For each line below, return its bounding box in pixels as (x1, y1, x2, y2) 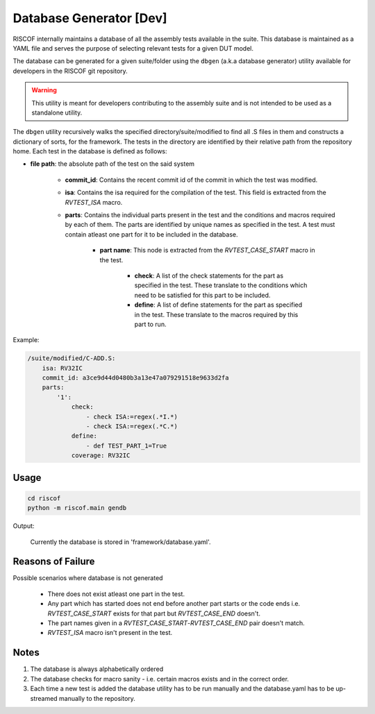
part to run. (134, 320, 167, 328)
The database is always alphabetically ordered (30, 665, 163, 673)
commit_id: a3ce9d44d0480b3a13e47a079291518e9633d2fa (42, 374, 229, 382)
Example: (12, 336, 40, 344)
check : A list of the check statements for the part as (134, 271, 284, 280)
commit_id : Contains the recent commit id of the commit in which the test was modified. (65, 176, 318, 184)
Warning (31, 86, 57, 94)
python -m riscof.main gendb (27, 504, 127, 512)
